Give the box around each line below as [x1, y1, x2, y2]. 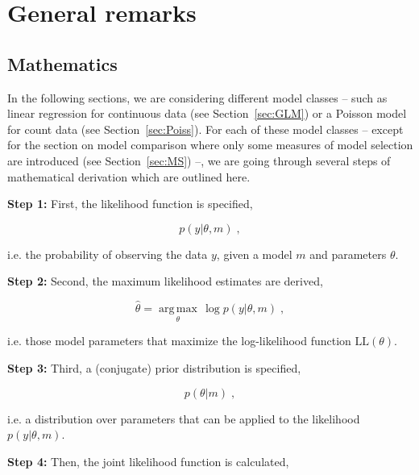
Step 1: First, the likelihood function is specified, [7, 195, 253, 212]
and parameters [309, 245, 387, 262]
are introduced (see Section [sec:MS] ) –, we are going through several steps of [7, 152, 391, 169]
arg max [158, 303, 197, 315]
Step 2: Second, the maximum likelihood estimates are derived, [7, 273, 323, 290]
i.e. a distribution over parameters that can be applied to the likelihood [7, 410, 360, 427]
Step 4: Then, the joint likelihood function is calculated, [7, 452, 289, 469]
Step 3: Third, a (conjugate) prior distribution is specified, [7, 359, 301, 376]
